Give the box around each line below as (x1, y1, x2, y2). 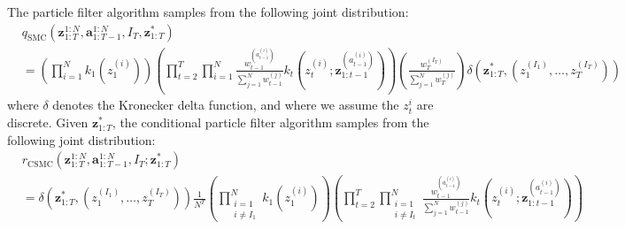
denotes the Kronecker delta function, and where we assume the (52, 95, 399, 114)
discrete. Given (7, 113, 89, 132)
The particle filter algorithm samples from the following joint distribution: (7, 3, 409, 20)
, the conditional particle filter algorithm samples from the (112, 113, 429, 132)
